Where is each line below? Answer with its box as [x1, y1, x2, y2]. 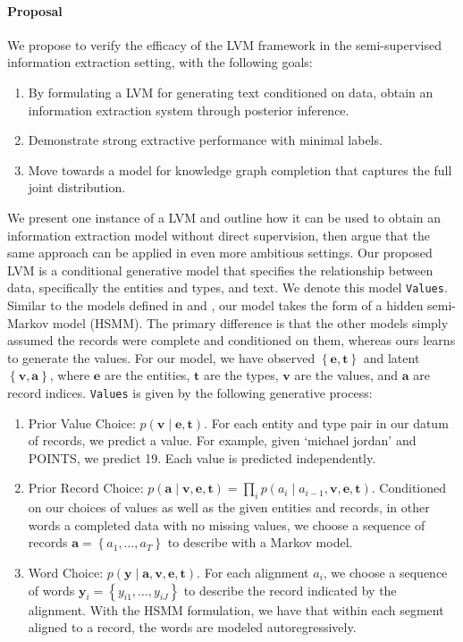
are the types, [203, 366, 279, 384]
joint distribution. [28, 178, 126, 197]
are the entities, [104, 366, 190, 384]
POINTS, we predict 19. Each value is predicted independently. [28, 448, 376, 467]
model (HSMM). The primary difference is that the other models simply [52, 313, 449, 332]
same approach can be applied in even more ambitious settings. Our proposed [7, 243, 433, 262]
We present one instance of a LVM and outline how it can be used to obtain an [7, 207, 442, 226]
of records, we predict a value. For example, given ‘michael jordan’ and [28, 431, 417, 450]
